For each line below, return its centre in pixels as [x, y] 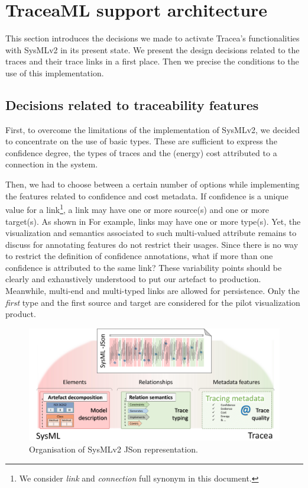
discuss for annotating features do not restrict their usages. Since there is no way [152, 244]
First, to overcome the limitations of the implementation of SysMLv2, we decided [153, 129]
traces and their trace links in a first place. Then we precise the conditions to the [152, 61]
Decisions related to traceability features [132, 104]
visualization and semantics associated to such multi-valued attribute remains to [151, 233]
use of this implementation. [55, 72]
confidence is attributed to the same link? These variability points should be [144, 267]
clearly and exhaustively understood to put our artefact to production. [133, 279]
